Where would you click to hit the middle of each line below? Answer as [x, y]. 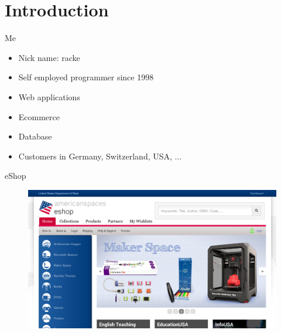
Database [35, 136]
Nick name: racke [49, 57]
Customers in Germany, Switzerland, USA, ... [100, 156]
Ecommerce [39, 116]
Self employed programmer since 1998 [86, 77]
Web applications [49, 96]
